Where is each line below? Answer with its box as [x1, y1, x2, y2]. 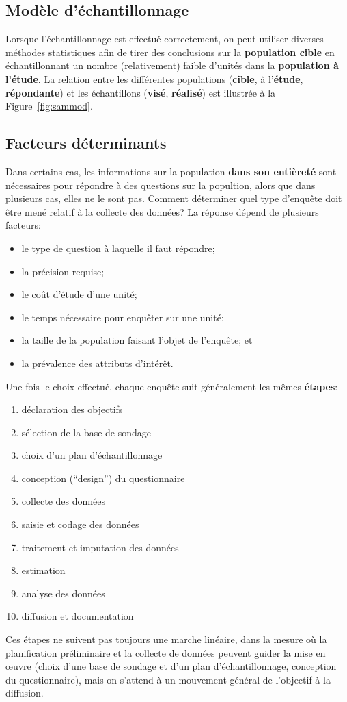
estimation [21, 563, 66, 577]
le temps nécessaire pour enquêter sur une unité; [21, 310, 224, 324]
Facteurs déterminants [5, 132, 167, 153]
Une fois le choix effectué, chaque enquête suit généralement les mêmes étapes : [5, 379, 338, 393]
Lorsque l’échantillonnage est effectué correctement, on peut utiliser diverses [5, 32, 324, 46]
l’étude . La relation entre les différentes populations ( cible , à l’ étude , [5, 71, 303, 86]
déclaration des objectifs [21, 402, 123, 416]
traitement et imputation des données [21, 540, 179, 554]
